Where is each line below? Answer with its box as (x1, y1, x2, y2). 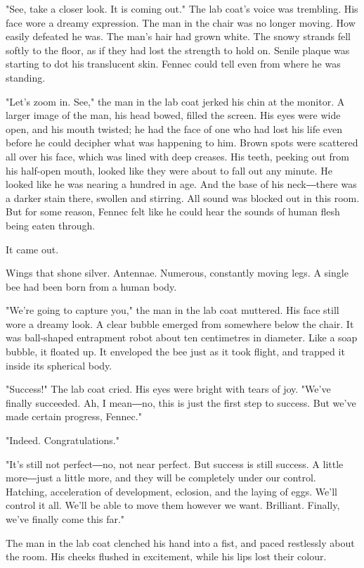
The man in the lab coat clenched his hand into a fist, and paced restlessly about (6, 535, 355, 550)
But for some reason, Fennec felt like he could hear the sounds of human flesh (6, 204, 340, 219)
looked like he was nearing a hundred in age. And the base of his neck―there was (6, 177, 357, 191)
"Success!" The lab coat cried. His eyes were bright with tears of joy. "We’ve (6, 381, 331, 396)
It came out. (6, 241, 59, 256)
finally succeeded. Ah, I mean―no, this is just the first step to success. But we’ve (6, 395, 356, 410)
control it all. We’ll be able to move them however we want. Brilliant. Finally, (6, 498, 340, 512)
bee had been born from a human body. (6, 279, 177, 294)
